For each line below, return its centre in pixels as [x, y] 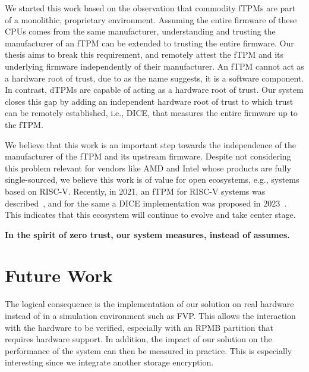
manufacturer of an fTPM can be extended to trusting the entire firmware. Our [149, 43]
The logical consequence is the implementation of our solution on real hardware [149, 304]
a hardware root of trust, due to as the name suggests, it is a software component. [154, 78]
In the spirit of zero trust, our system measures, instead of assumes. [147, 234]
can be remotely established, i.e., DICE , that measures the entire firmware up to [151, 113]
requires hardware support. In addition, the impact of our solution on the [138, 339]
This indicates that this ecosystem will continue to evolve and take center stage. [150, 215]
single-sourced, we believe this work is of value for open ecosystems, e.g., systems [152, 179]
